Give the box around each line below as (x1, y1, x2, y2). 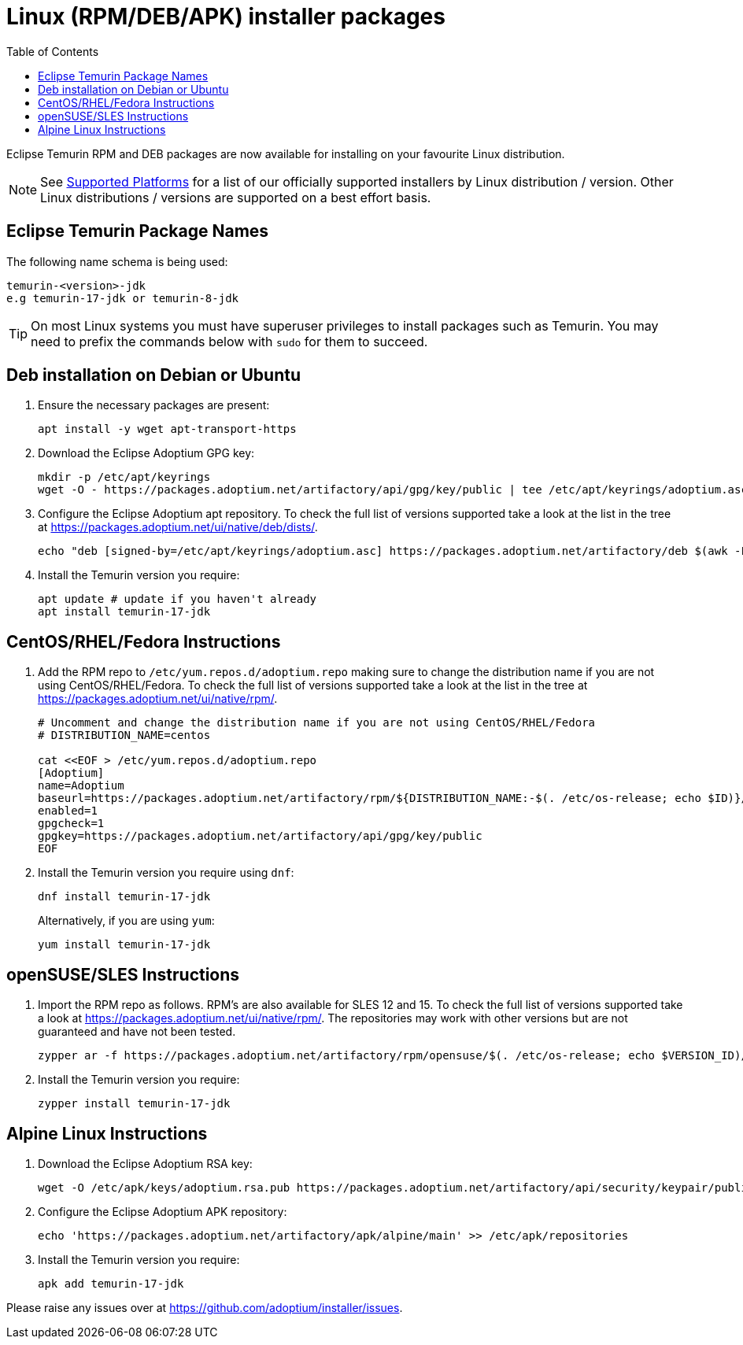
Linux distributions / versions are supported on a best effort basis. (40, 189, 431, 205)
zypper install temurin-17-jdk (38, 1097, 231, 1110)
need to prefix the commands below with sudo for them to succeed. (31, 333, 428, 349)
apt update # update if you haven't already (38, 593, 317, 606)
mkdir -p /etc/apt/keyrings (38, 471, 211, 484)
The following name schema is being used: (6, 254, 228, 268)
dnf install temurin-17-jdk (38, 890, 211, 903)
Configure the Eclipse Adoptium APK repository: (38, 1204, 287, 1218)
